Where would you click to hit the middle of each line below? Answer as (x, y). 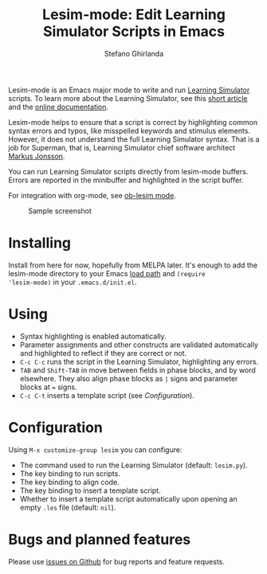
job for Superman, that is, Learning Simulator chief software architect (122, 147)
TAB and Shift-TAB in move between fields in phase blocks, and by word (138, 370)
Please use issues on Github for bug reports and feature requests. (116, 561)
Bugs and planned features (100, 539)
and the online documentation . (59, 107)
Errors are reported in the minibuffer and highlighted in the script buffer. (126, 180)
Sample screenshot (60, 211)
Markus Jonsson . (37, 156)
